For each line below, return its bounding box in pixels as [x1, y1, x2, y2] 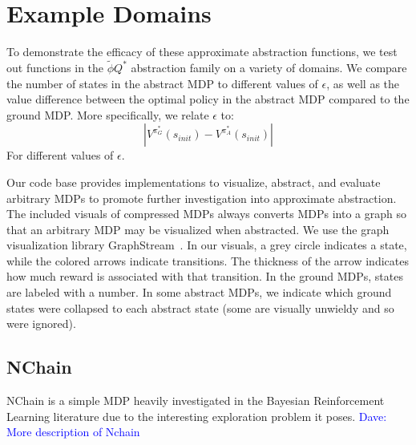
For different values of [6, 147, 114, 164]
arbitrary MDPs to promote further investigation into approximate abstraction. [6, 189, 397, 206]
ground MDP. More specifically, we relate [6, 106, 209, 123]
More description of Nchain [6, 423, 140, 440]
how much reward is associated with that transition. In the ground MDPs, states [6, 268, 403, 285]
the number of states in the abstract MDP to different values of [6, 75, 318, 91]
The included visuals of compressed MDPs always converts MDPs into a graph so [6, 205, 406, 222]
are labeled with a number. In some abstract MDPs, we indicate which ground [6, 284, 392, 301]
